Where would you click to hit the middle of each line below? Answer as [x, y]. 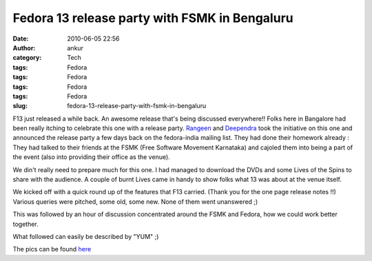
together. [26, 224]
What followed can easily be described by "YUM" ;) [86, 236]
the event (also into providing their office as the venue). [91, 157]
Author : [24, 48]
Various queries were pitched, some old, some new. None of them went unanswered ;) [135, 201]
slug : [20, 106]
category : [27, 58]
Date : [21, 39]
